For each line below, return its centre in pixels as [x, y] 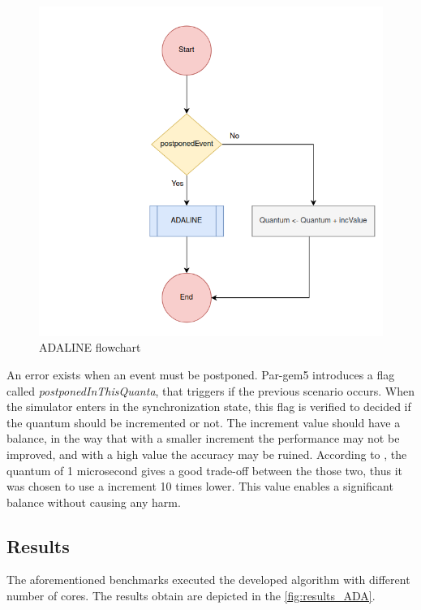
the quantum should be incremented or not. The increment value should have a [204, 422]
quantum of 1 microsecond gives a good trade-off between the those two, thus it [204, 470]
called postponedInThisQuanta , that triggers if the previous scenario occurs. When [210, 390]
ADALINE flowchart [90, 347]
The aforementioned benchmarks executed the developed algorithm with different [208, 580]
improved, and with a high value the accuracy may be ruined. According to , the [207, 454]
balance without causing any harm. [94, 502]
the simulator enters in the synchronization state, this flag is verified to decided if [209, 407]
